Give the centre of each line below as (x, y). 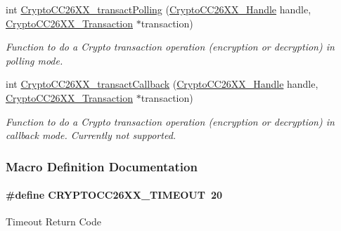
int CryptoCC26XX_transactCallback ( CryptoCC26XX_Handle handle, (162, 84)
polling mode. (34, 60)
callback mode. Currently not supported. (91, 135)
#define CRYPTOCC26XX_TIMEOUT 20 (114, 195)
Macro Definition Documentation (102, 166)
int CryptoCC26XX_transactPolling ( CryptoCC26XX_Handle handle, (159, 9)
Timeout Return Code (53, 222)
